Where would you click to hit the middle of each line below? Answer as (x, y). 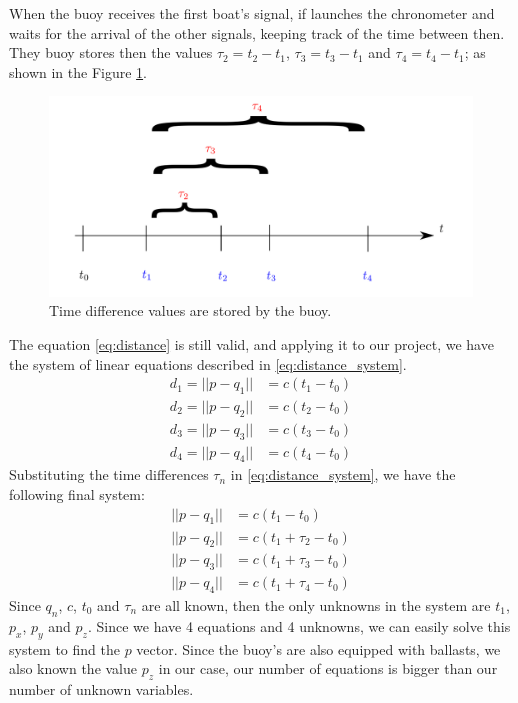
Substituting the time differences (109, 474)
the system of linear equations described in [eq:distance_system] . (208, 363)
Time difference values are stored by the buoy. (190, 310)
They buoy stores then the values (111, 52)
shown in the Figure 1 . (78, 71)
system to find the (64, 648)
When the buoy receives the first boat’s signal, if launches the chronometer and (252, 13)
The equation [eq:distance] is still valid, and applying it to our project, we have (251, 343)
